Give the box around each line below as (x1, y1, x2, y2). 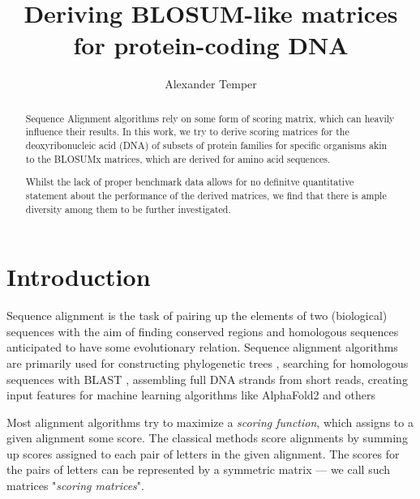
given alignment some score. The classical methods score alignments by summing (6, 429, 408, 446)
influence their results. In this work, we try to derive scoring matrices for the (25, 125, 349, 139)
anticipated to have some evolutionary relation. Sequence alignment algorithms (6, 339, 398, 356)
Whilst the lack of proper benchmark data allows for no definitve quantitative (25, 175, 354, 189)
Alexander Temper (165, 75, 257, 92)
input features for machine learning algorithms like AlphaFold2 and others (6, 386, 375, 403)
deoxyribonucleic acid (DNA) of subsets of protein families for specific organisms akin (25, 139, 388, 152)
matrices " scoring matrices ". (6, 477, 144, 494)
